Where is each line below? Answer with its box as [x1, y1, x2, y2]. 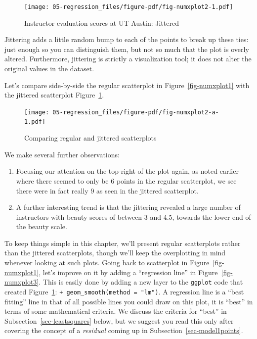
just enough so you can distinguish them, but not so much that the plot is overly [4, 44, 249, 54]
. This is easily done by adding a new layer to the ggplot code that [39, 277, 243, 287]
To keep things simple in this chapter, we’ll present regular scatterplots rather [4, 238, 241, 248]
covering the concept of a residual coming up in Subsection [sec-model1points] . [4, 325, 243, 336]
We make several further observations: [4, 149, 120, 159]
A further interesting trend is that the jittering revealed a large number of [16, 202, 241, 212]
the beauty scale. [16, 221, 67, 232]
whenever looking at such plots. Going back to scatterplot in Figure [4, 257, 210, 268]
